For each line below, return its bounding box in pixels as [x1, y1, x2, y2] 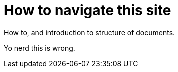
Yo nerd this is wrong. [4, 43, 75, 52]
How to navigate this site [4, 2, 171, 19]
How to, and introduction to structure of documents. [4, 28, 175, 37]
